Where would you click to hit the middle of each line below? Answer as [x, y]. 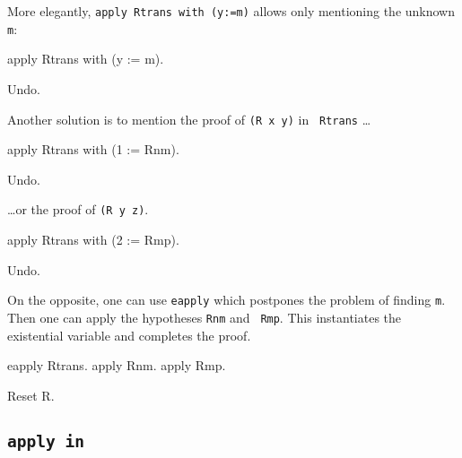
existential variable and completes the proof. [129, 335]
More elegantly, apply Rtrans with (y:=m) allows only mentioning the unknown [231, 11]
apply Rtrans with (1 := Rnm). [93, 149]
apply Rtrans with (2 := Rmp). [93, 239]
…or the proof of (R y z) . [78, 209]
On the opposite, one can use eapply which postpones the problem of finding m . [227, 300]
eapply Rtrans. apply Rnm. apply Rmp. [117, 365]
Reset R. [31, 395]
